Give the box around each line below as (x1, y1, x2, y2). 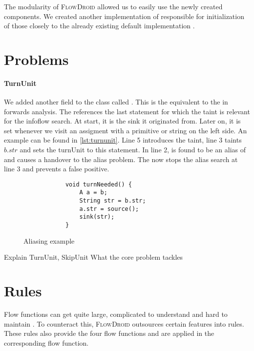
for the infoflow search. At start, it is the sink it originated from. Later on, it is (4, 116, 241, 126)
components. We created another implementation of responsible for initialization (4, 11, 244, 21)
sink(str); (79, 213, 115, 221)
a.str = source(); (79, 205, 139, 212)
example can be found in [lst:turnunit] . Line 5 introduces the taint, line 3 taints (4, 135, 242, 145)
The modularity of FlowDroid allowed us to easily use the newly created (4, 1, 223, 11)
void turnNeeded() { (65, 181, 132, 188)
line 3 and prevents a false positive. (4, 164, 109, 174)
